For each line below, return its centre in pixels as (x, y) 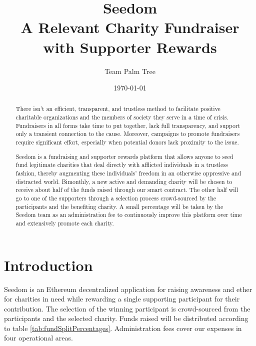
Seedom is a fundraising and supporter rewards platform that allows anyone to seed (124, 156)
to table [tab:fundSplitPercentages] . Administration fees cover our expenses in (123, 328)
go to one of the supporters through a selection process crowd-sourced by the (116, 198)
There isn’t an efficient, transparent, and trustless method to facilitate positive (118, 109)
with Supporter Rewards (130, 47)
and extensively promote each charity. (65, 223)
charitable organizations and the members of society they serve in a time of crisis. (122, 117)
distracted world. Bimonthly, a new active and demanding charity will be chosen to (124, 181)
